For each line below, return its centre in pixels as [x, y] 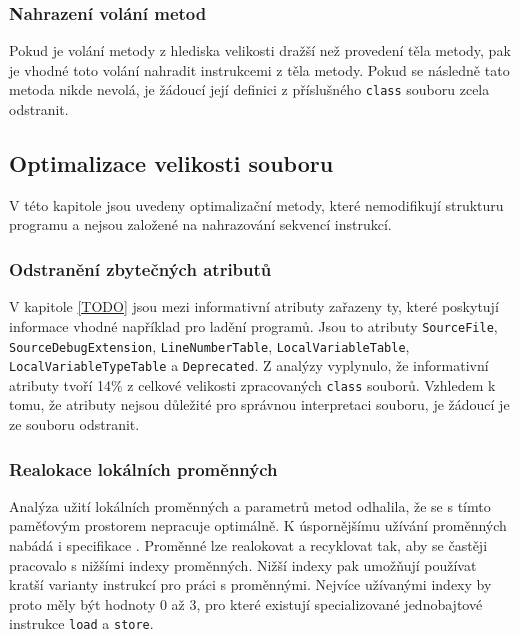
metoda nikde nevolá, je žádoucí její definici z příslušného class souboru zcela [249, 89]
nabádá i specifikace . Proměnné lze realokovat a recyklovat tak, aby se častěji [248, 545]
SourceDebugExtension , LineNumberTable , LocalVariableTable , [209, 345]
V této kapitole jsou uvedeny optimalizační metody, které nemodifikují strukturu [256, 204]
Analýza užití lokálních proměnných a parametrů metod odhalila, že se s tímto [250, 505]
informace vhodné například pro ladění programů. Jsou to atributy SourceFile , [253, 325]
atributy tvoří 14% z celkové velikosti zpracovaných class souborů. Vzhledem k [252, 384]
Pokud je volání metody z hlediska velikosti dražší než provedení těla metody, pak [260, 50]
